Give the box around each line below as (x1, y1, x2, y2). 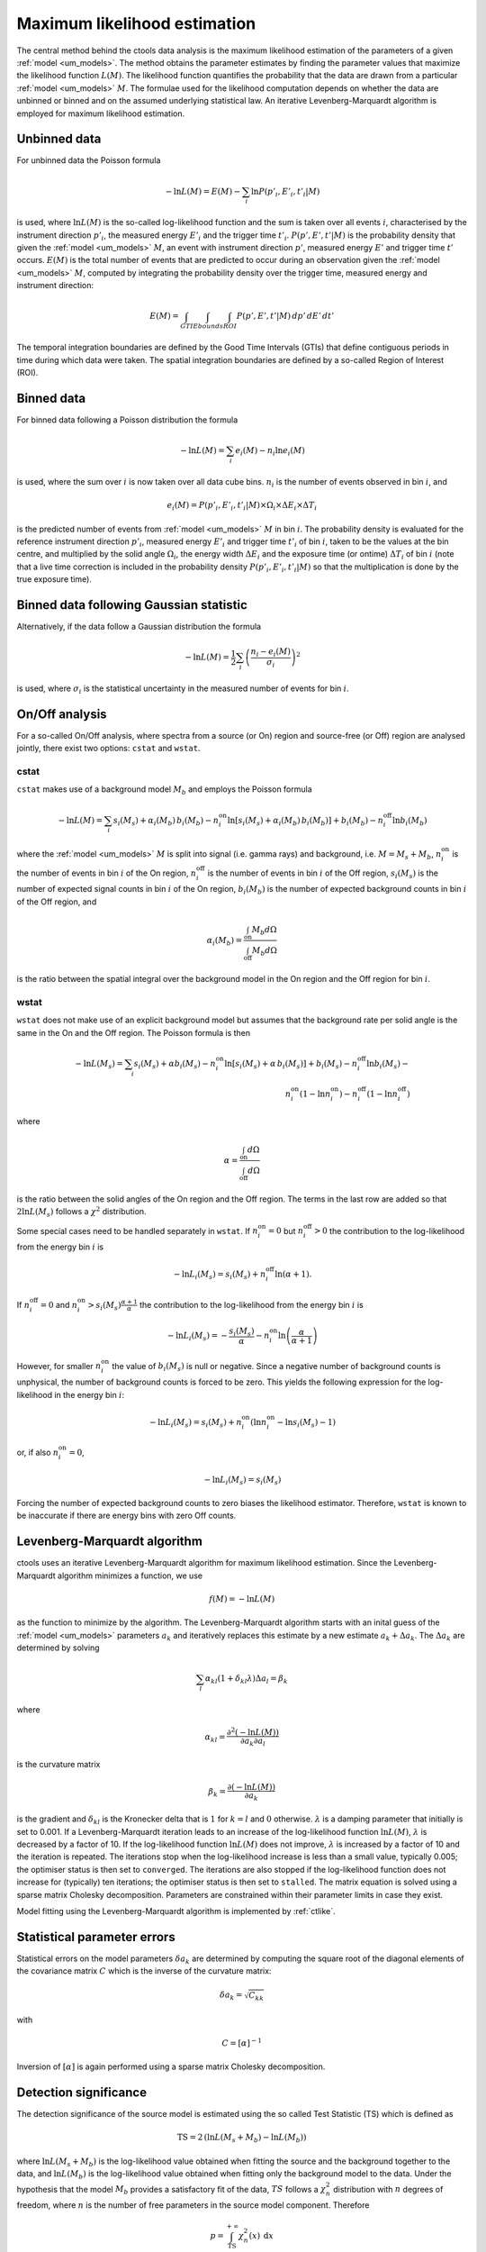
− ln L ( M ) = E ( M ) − (165, 186, 241, 196)
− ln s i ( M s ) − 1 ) (276, 1417, 337, 1430)
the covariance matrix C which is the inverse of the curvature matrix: (16, 1966, 272, 1976)
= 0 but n (267, 1225, 304, 1236)
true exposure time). (16, 574, 92, 585)
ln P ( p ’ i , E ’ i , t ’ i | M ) (250, 186, 320, 198)
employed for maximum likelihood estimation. (16, 108, 185, 119)
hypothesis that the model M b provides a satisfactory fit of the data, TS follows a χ (16, 2184, 327, 2197)
